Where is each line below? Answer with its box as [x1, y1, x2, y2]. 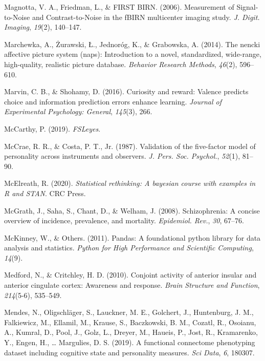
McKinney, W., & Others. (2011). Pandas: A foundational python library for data [4, 232, 261, 243]
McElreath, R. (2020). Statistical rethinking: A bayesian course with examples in [4, 178, 256, 188]
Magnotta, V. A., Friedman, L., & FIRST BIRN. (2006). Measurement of [4, 2, 234, 12]
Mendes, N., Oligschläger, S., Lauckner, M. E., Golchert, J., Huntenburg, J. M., [4, 307, 254, 317]
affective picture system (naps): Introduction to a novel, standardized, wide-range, [4, 49, 261, 59]
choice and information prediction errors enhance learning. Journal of [4, 96, 222, 107]
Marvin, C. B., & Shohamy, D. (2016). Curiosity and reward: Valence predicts [4, 86, 249, 97]
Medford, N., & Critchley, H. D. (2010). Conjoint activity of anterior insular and [4, 269, 257, 280]
